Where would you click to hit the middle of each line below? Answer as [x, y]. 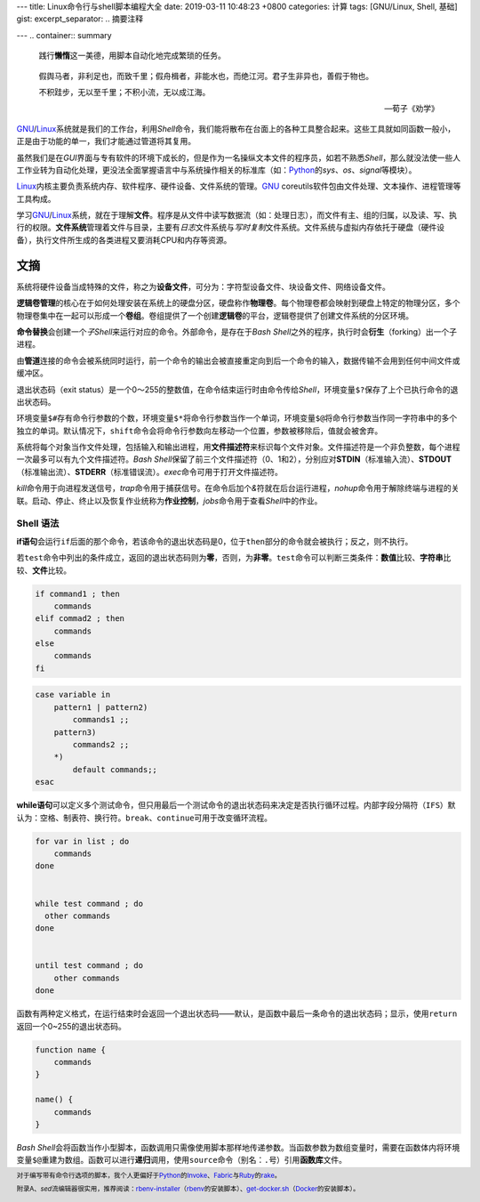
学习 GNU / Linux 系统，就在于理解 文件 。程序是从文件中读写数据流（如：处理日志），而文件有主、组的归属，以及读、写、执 [237, 215]
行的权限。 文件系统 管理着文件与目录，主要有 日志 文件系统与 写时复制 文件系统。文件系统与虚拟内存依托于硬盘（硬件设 [230, 228]
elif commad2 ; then [80, 619]
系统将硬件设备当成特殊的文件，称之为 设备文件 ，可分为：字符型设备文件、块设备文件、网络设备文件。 [203, 286]
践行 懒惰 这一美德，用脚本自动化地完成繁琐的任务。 [132, 56]
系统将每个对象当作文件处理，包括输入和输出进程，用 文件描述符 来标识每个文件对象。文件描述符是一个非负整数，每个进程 [238, 447]
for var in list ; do [82, 841]
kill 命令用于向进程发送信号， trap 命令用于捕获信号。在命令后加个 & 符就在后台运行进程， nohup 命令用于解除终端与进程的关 [238, 488]
